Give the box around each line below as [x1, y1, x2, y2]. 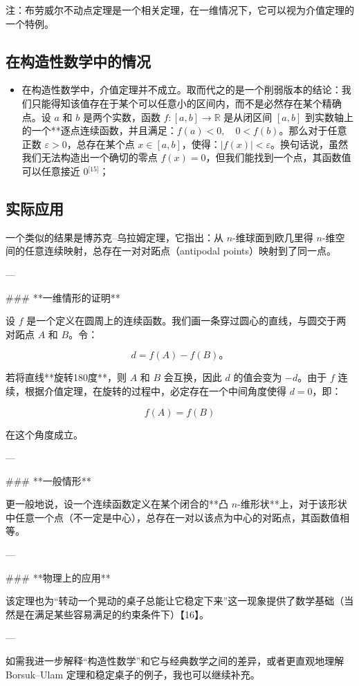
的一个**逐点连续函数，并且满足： [21, 123, 177, 138]
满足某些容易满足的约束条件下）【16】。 [34, 606, 209, 621]
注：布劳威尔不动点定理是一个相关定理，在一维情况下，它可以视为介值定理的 [6, 3, 354, 17]
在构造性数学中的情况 [6, 50, 151, 71]
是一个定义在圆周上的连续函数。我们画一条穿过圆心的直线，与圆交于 [26, 313, 337, 328]
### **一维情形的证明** [6, 290, 120, 304]
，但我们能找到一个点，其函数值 [205, 150, 351, 165]
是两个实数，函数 [82, 109, 160, 124]
